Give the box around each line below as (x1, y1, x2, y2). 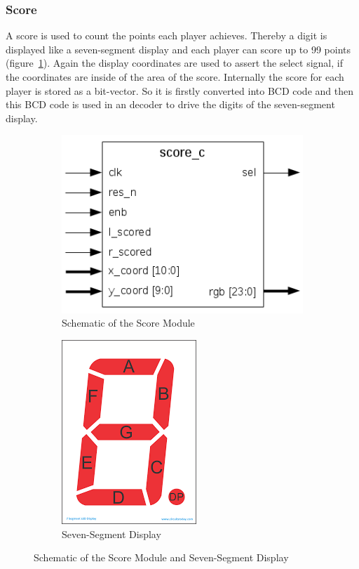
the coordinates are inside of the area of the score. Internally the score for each (6, 70, 344, 84)
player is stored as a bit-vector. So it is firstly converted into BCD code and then (6, 83, 353, 98)
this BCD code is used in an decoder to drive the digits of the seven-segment (6, 97, 335, 112)
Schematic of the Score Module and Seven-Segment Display (34, 550, 289, 565)
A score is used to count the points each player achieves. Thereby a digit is (6, 28, 327, 43)
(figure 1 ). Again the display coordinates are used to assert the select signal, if (6, 55, 343, 70)
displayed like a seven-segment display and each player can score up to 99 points (6, 41, 351, 56)
